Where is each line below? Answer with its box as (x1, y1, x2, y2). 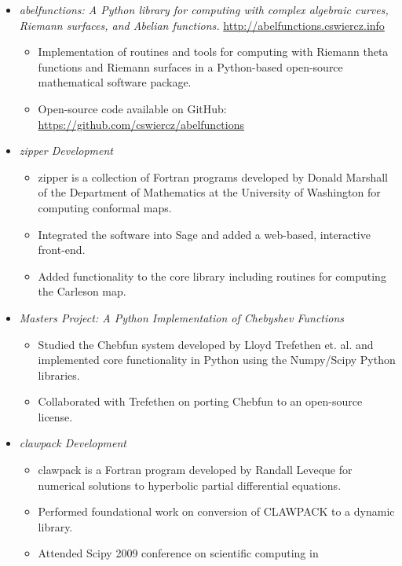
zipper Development (19, 142, 113, 159)
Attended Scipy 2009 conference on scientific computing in (38, 545, 319, 561)
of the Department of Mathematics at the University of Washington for (38, 184, 381, 200)
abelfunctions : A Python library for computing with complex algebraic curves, (19, 2, 389, 17)
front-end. (38, 241, 86, 258)
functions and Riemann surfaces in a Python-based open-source (38, 58, 343, 75)
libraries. (38, 366, 80, 383)
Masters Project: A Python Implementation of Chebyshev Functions (19, 309, 345, 325)
